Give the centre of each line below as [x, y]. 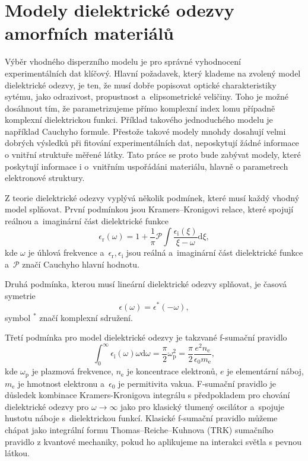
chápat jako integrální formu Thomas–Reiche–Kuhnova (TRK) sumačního [139, 429]
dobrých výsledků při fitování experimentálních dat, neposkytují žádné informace [152, 143]
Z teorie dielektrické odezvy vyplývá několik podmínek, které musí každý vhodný [152, 197]
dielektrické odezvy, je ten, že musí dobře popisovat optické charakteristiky [141, 85]
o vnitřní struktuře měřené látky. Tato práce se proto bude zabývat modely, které [153, 155]
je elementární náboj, [265, 371]
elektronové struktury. [45, 178]
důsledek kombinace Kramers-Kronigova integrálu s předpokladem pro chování [147, 395]
